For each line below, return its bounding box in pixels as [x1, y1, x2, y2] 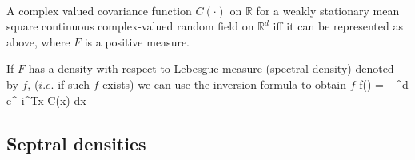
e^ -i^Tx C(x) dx [6, 91, 86, 108]
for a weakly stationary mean [256, 2, 400, 18]
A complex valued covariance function [6, 2, 192, 18]
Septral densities [6, 130, 146, 155]
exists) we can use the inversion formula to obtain [102, 75, 346, 92]
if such [58, 75, 90, 92]
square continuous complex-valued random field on [6, 18, 254, 34]
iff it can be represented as [273, 18, 403, 34]
